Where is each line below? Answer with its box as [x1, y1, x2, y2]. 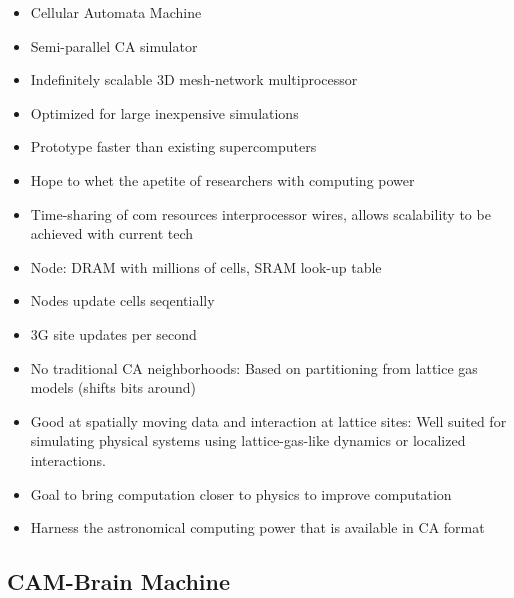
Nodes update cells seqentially [30, 290, 215, 311]
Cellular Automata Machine [30, 2, 202, 22]
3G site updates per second [30, 323, 197, 344]
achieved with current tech [30, 223, 194, 244]
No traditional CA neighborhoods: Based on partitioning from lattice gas [30, 357, 478, 378]
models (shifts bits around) [30, 377, 197, 398]
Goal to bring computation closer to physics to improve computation [30, 483, 452, 504]
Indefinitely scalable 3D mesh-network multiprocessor [30, 69, 358, 90]
